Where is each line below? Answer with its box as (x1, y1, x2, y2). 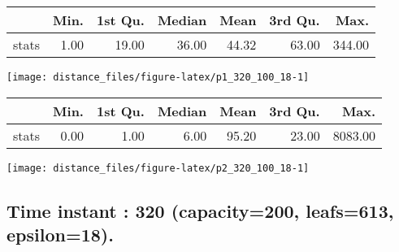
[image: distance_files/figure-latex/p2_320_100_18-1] (7, 162, 310, 174)
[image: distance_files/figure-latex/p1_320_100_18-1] (7, 72, 310, 83)
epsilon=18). (7, 222, 114, 247)
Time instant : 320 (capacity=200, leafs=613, (7, 198, 394, 223)
